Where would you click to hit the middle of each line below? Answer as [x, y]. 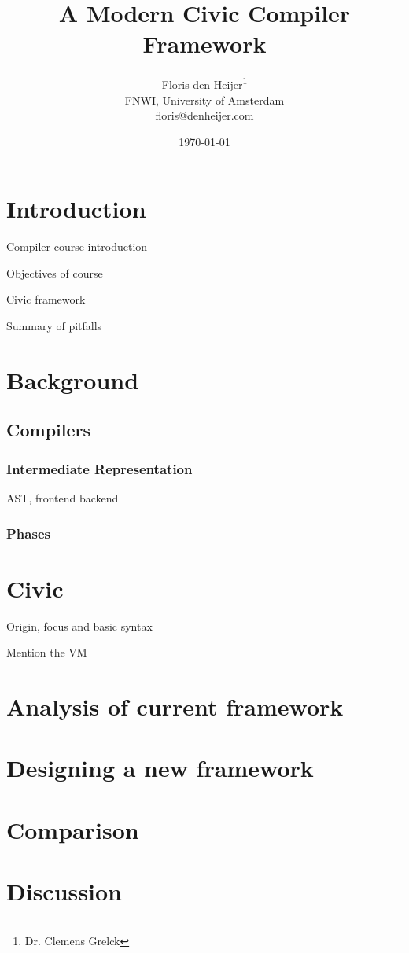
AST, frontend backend [63, 498]
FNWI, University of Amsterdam [204, 99]
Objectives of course [55, 272]
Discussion [64, 891]
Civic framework [46, 299]
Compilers [49, 430]
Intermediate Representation [99, 468]
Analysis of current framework [175, 706]
